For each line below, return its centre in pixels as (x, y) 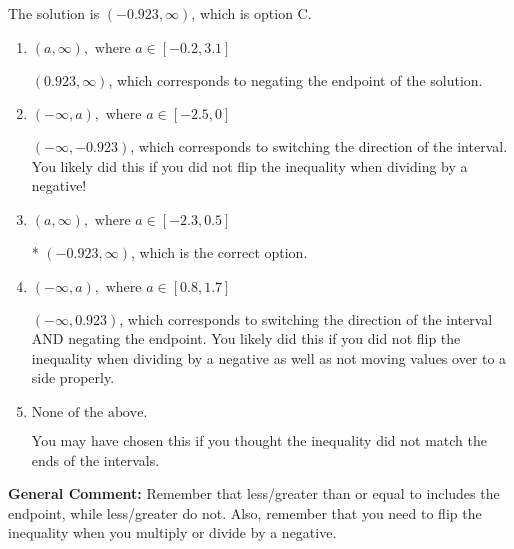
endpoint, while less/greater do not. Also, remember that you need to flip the (245, 512)
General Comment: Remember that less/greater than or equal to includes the (254, 493)
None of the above (87, 412)
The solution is (54, 13)
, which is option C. (251, 13)
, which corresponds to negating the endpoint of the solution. (295, 79)
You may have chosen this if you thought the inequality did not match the (259, 439)
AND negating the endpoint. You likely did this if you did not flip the (246, 338)
